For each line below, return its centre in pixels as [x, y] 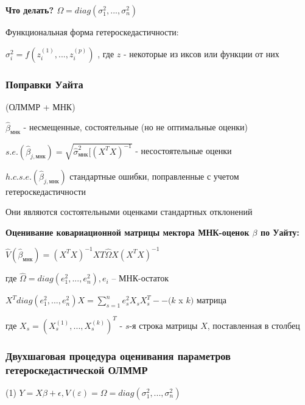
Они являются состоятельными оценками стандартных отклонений [129, 212]
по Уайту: [280, 232]
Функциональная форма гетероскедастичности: [92, 32]
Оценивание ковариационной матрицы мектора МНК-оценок [128, 232]
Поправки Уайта [44, 84]
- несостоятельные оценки [184, 151]
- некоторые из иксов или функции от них [202, 53]
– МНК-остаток [140, 278]
